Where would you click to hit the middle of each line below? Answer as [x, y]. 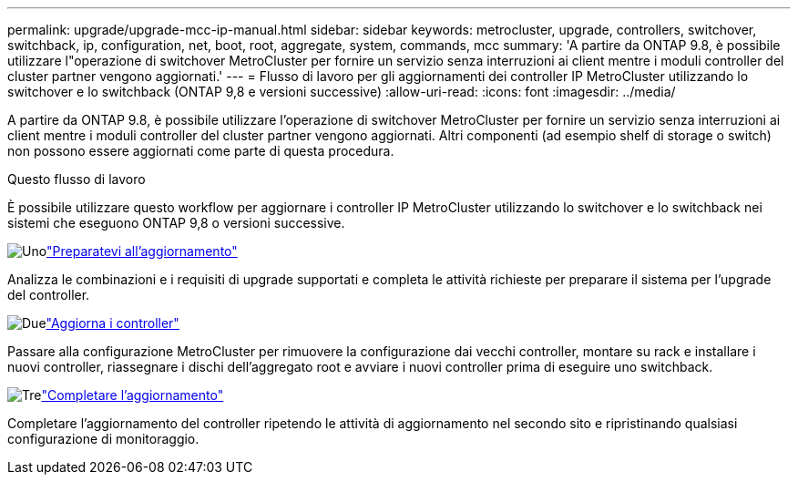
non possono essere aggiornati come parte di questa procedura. [201, 151]
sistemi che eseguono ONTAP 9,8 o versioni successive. [176, 223]
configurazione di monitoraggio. [103, 439]
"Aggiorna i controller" [113, 323]
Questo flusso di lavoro [77, 179]
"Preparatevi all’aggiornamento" [142, 251]
